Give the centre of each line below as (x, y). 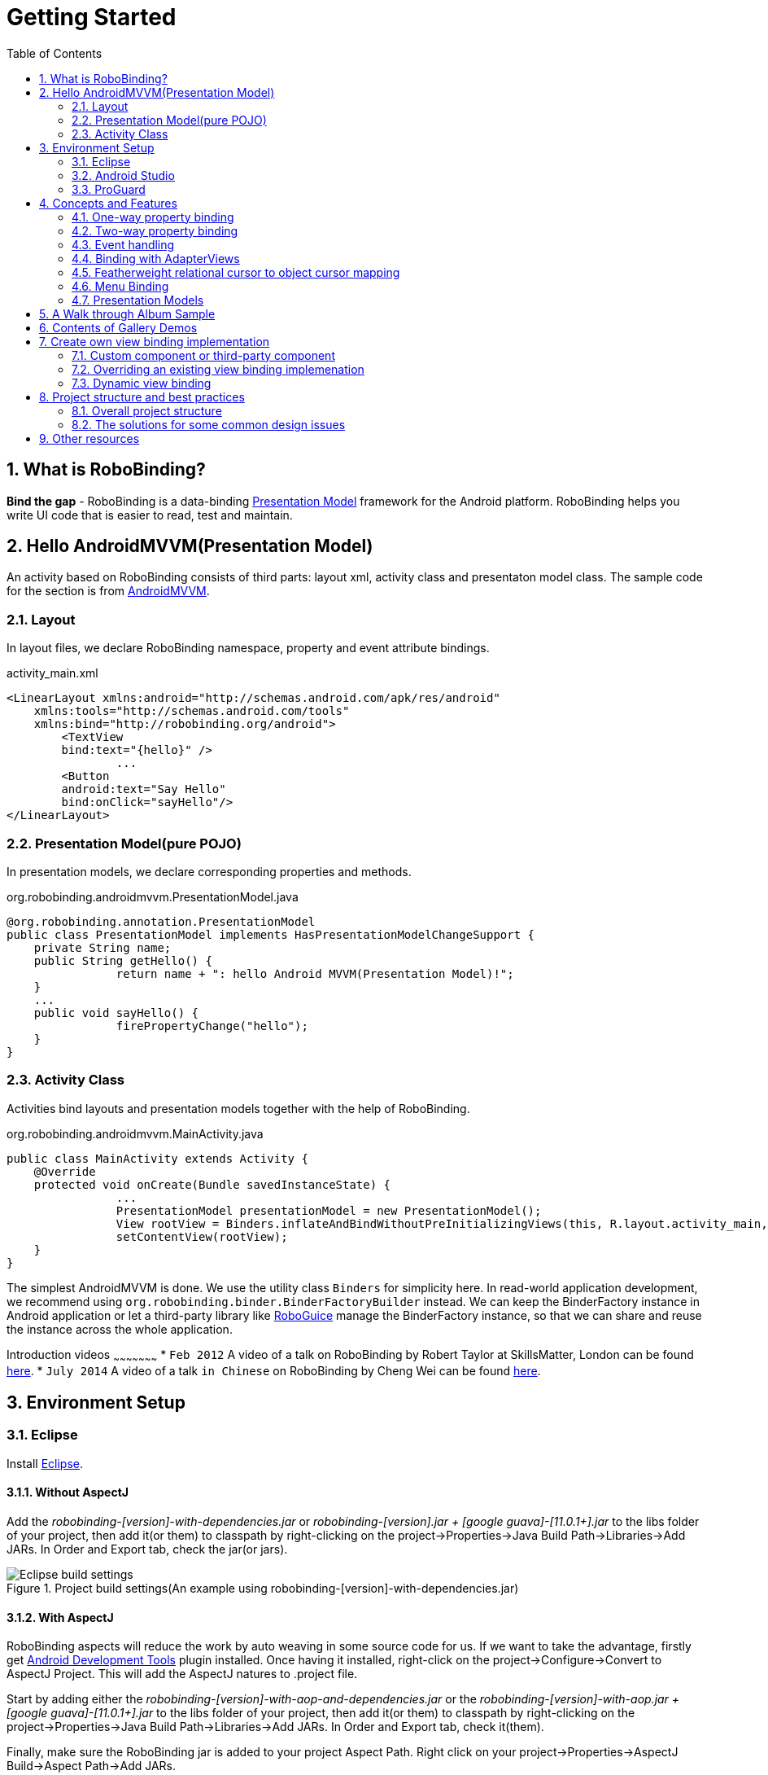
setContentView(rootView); (202, 1236)
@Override (65, 1171)
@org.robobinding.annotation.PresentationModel (161, 921)
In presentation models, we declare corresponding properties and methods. (209, 871)
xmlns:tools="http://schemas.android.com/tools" (192, 711)
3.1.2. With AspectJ (60, 1617)
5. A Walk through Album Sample (127, 313)
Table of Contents (55, 53)
